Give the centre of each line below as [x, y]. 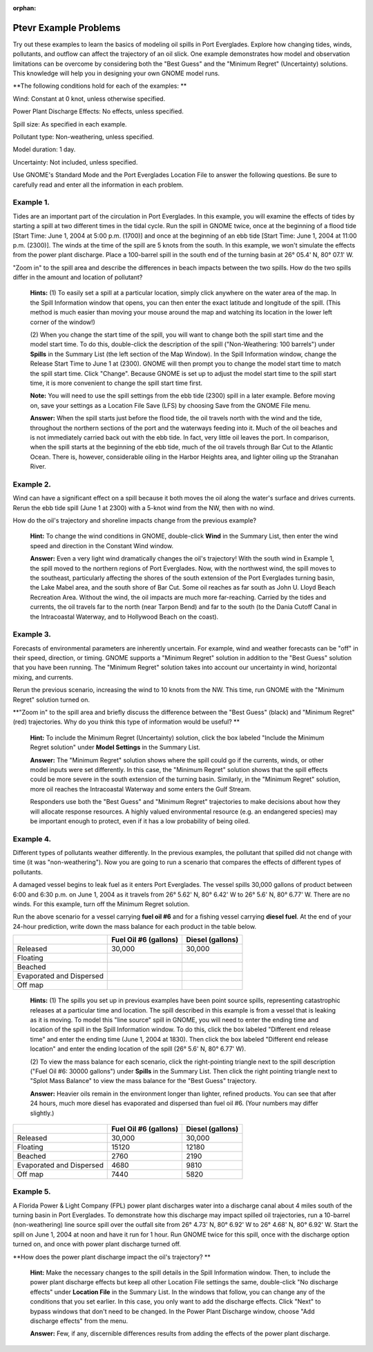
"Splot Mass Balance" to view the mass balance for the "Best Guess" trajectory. [143, 1081]
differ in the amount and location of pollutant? [78, 277]
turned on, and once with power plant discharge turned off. [97, 1244]
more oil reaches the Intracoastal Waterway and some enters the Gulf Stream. [141, 789]
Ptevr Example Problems [67, 28]
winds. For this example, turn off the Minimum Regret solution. [101, 904]
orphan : [25, 8]
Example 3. [32, 635]
